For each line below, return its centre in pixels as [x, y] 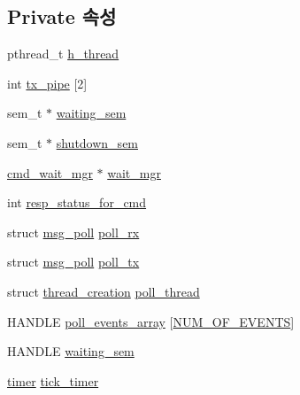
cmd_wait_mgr [50, 172]
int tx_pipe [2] [47, 83]
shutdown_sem [97, 142]
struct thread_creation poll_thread [104, 291]
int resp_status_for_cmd [77, 202]
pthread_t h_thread [63, 54]
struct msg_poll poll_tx [73, 262]
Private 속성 [62, 16]
